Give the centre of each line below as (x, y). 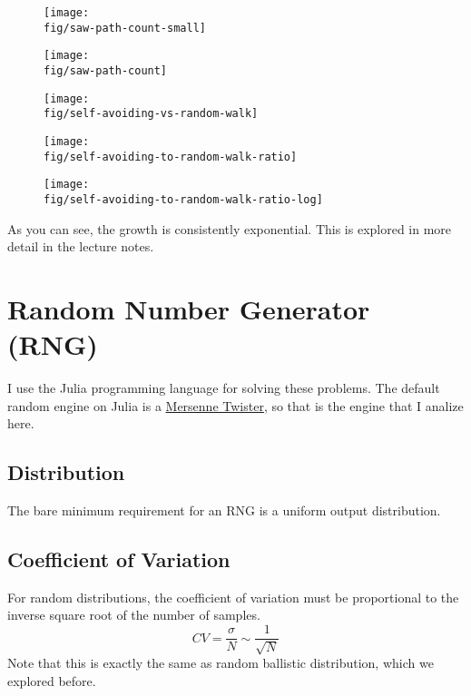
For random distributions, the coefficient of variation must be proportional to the (233, 597)
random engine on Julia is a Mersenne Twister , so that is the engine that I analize (235, 405)
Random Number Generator (189, 308)
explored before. (52, 681)
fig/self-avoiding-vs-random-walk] (151, 114)
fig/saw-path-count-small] (125, 28)
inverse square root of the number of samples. (134, 615)
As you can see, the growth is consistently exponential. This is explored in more (230, 228)
